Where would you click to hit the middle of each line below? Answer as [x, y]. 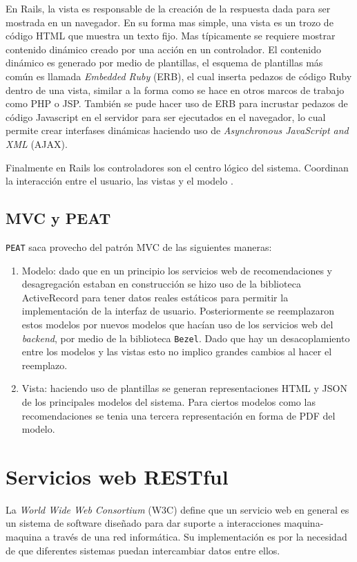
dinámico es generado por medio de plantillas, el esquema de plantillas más [164, 63]
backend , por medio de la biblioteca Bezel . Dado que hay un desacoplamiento [186, 338]
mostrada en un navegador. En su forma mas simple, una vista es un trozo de [170, 22]
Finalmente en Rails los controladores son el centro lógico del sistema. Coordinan [177, 167]
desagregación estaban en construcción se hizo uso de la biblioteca [161, 284]
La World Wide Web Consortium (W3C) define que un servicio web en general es [177, 509]
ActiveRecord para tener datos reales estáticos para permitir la [155, 297]
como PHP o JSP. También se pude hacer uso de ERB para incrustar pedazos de [177, 103]
